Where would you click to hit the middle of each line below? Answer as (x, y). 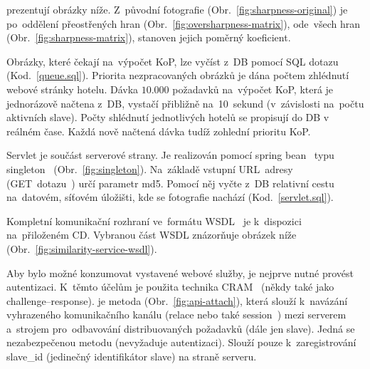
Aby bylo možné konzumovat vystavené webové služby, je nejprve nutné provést (180, 272)
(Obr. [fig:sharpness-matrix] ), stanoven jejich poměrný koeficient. (149, 37)
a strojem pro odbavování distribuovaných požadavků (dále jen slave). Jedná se (181, 328)
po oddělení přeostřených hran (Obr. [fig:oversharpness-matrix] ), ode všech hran (183, 23)
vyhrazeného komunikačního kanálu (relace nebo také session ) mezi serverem (176, 315)
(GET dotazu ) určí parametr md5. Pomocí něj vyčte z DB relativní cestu (170, 183)
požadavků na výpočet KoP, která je (253, 89)
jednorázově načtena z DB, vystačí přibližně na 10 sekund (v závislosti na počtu (185, 103)
